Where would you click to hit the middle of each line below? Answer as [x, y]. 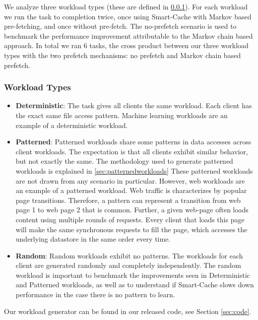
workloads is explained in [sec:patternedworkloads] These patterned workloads [134, 170]
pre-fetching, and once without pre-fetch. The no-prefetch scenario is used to [120, 26]
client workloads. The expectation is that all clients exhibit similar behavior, [132, 151]
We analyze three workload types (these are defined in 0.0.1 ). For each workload [126, 6]
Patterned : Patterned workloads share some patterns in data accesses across [133, 142]
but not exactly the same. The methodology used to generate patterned [124, 161]
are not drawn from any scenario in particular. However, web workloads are [130, 180]
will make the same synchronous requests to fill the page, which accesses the [131, 229]
